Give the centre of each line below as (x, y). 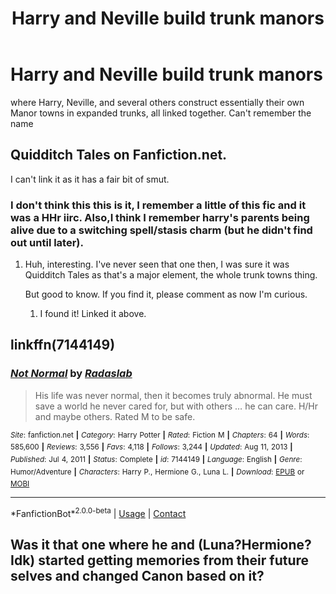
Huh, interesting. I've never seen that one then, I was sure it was (157, 264)
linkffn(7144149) (63, 345)
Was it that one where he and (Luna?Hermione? (161, 545)
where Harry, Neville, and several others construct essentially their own (157, 102)
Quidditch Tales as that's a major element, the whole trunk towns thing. (171, 275)
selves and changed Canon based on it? (137, 576)
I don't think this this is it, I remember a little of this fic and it (158, 205)
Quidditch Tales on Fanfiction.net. (119, 155)
